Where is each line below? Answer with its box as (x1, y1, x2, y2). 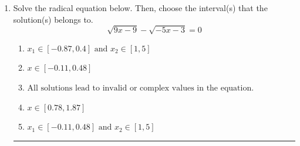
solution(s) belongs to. (13, 13, 93, 25)
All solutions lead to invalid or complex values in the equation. (27, 84, 254, 92)
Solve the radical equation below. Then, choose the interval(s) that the (13, 2, 268, 13)
